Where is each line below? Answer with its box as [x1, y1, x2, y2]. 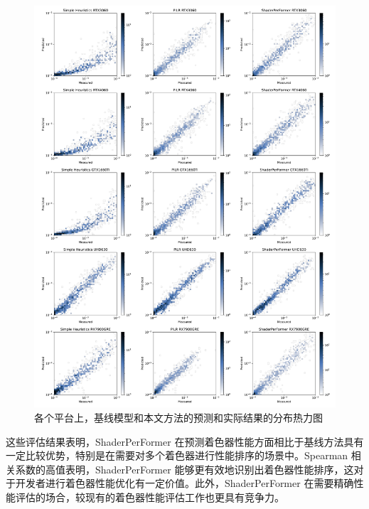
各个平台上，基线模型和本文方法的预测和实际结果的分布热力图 [34, 409, 323, 424]
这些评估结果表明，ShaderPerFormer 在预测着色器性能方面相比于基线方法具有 [6, 434, 364, 449]
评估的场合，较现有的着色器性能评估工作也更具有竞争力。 [15, 489, 284, 504]
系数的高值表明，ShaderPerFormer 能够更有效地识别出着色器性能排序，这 [15, 461, 354, 476]
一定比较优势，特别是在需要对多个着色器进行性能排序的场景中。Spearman [6, 448, 348, 463]
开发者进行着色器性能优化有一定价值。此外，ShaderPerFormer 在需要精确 [15, 476, 354, 491]
